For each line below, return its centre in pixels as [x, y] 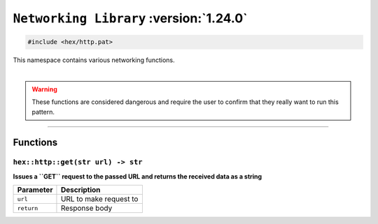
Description [80, 190]
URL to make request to [99, 199]
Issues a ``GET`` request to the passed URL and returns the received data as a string [138, 176]
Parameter [35, 190]
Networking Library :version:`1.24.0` [130, 18]
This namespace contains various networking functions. [94, 60]
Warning [44, 89]
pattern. [43, 112]
